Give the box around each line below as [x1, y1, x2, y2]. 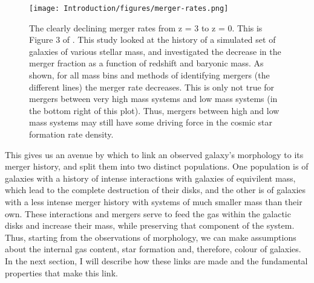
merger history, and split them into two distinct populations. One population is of [5, 160, 309, 173]
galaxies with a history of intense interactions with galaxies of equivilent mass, [5, 171, 296, 184]
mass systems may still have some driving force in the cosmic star [29, 116, 273, 129]
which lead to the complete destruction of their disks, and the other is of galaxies [5, 183, 306, 196]
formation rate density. [29, 128, 114, 140]
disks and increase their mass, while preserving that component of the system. [5, 219, 295, 232]
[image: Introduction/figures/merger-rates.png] [29, 4, 229, 13]
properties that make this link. [5, 266, 118, 279]
